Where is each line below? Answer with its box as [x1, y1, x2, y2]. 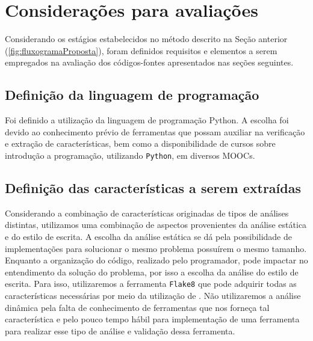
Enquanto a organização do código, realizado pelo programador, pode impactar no [5, 254, 308, 266]
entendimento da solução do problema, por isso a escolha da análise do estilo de [5, 265, 299, 278]
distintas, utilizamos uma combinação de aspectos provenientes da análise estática [5, 218, 307, 231]
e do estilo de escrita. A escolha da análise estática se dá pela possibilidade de [5, 230, 292, 242]
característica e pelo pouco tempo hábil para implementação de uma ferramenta [5, 313, 300, 325]
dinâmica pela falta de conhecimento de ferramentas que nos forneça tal [5, 301, 270, 313]
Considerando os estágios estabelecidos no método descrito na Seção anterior [5, 32, 288, 45]
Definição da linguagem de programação [5, 85, 259, 104]
